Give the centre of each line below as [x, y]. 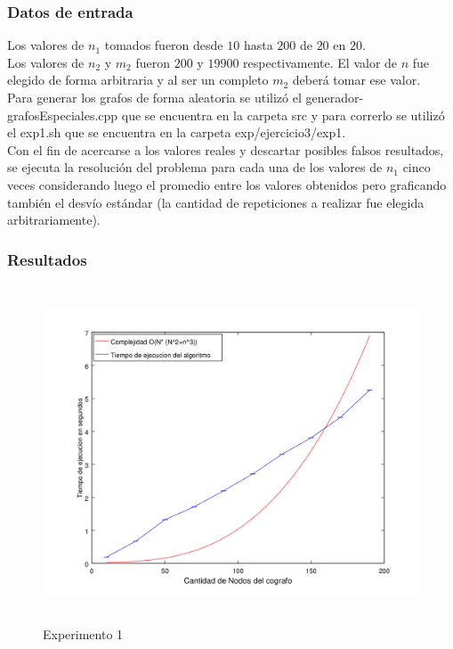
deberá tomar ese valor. [356, 80]
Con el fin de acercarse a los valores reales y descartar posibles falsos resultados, [226, 149]
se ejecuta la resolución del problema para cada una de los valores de [195, 167]
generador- [335, 97]
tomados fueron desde [164, 45]
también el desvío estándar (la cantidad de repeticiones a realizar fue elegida [216, 202]
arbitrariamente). [54, 220]
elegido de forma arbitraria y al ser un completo [138, 80]
